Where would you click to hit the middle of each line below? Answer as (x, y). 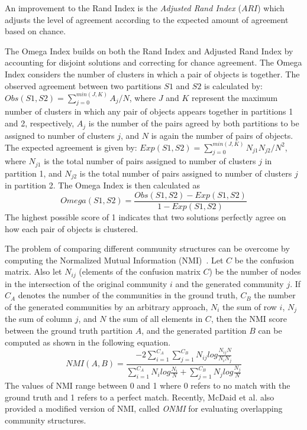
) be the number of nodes (255, 271)
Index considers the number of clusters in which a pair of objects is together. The (152, 74)
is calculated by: (233, 85)
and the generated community (230, 283)
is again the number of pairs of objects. (222, 135)
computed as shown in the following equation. (88, 342)
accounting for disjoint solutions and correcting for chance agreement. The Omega (153, 62)
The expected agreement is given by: (71, 147)
